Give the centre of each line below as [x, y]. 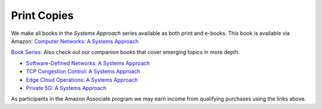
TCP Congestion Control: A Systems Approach [83, 72]
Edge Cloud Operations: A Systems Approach [82, 79]
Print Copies [42, 15]
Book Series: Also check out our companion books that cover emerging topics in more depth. [126, 52]
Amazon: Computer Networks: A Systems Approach [75, 41]
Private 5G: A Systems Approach [66, 88]
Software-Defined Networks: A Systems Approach [88, 63]
